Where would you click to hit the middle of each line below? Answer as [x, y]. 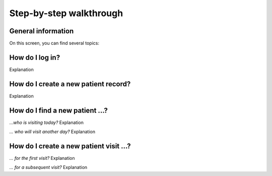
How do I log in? [35, 57]
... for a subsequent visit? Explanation [48, 167]
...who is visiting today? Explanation [47, 122]
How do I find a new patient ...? [59, 110]
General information [42, 31]
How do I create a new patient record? [70, 84]
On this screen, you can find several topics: [54, 43]
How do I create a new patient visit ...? [70, 146]
